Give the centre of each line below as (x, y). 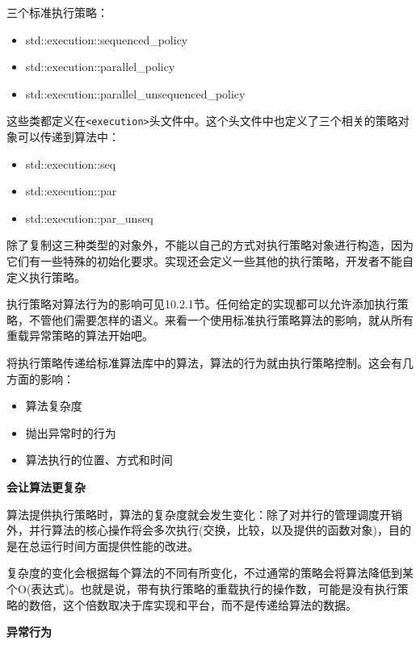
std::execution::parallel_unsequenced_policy (135, 93)
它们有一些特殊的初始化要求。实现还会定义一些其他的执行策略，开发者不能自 (210, 261)
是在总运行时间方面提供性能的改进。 (103, 545)
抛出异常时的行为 (71, 432)
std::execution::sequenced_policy (107, 39)
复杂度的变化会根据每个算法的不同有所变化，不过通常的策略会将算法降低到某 (210, 573)
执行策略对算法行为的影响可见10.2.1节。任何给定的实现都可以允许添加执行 (202, 304)
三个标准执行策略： (57, 12)
